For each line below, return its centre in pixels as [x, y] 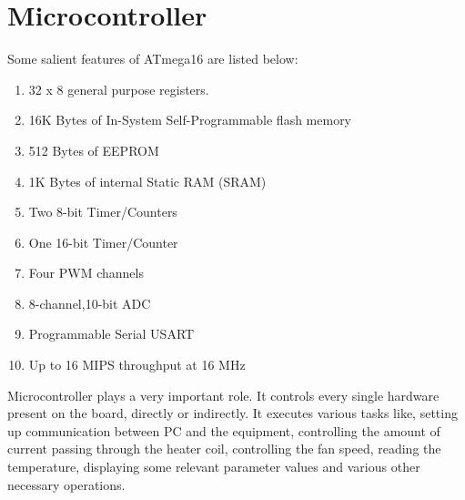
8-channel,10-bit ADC [90, 303]
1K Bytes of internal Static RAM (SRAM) [147, 181]
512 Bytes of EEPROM [94, 150]
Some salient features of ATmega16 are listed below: [153, 59]
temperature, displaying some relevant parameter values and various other [214, 467]
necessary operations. [66, 484]
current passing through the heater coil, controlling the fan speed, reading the [224, 449]
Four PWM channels [86, 273]
